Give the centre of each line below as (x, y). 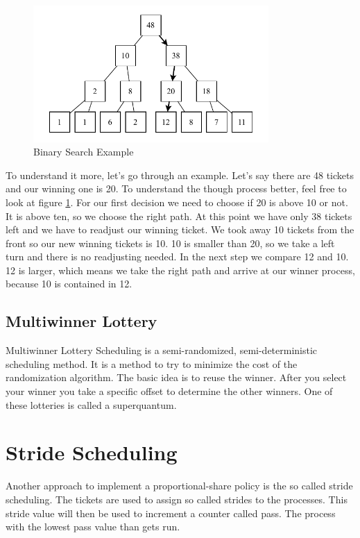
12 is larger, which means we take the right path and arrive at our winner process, (180, 270)
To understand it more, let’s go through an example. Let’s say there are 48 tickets (180, 175)
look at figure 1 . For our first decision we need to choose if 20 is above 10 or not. (177, 202)
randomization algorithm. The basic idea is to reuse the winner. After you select (176, 377)
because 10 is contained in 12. (69, 284)
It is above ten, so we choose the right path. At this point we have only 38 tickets (179, 216)
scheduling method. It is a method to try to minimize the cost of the (152, 363)
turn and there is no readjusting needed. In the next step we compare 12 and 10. (177, 257)
